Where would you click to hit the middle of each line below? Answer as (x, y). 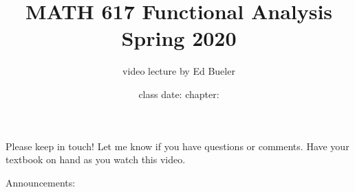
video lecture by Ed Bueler (179, 71)
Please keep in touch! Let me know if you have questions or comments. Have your (177, 146)
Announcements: (41, 182)
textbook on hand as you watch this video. (96, 159)
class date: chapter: (179, 94)
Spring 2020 (179, 38)
